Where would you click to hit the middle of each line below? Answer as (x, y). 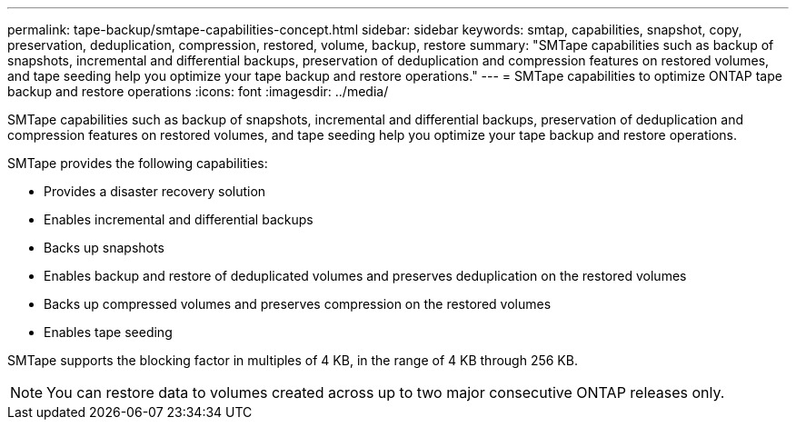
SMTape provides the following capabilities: (138, 163)
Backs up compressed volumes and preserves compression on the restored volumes (298, 304)
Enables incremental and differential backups (179, 219)
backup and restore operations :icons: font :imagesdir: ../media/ (198, 91)
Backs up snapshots (104, 248)
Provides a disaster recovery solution (155, 191)
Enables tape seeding (108, 332)
